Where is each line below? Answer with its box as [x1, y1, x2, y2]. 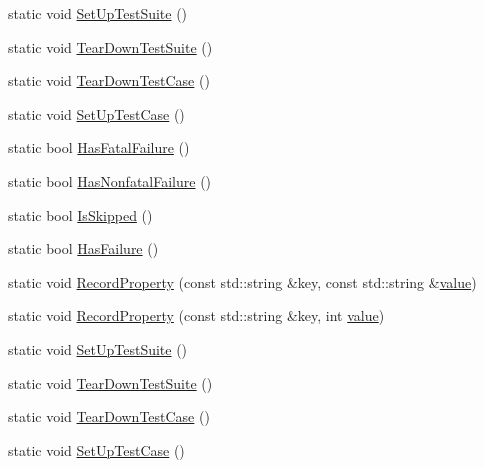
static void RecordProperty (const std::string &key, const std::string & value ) [8, 271, 477, 292]
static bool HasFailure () [8, 238, 159, 259]
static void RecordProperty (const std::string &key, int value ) [8, 305, 385, 326]
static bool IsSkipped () [8, 204, 153, 225]
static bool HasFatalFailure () [8, 137, 190, 158]
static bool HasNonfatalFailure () [8, 170, 212, 191]
